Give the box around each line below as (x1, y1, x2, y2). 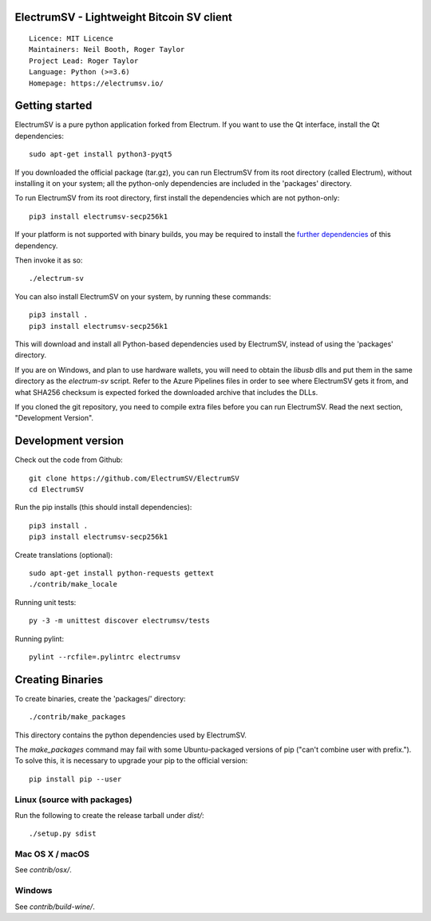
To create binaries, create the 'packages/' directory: (14, 694, 187, 703)
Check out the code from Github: (14, 455, 123, 464)
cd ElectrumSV (29, 484, 84, 494)
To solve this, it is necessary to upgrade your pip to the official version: (14, 756, 248, 765)
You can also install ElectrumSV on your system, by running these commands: (14, 291, 271, 301)
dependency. (14, 240, 58, 251)
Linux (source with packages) (14, 794, 132, 805)
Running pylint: (14, 634, 64, 643)
